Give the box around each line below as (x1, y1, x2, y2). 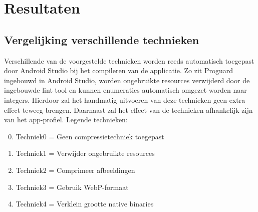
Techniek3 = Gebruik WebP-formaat (16, 181, 129, 192)
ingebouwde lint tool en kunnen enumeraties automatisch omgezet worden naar (4, 85, 247, 95)
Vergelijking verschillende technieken (4, 32, 199, 47)
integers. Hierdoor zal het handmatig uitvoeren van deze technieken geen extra (4, 94, 245, 105)
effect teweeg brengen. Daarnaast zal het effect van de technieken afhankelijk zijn (4, 104, 253, 115)
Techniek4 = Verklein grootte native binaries (16, 198, 154, 209)
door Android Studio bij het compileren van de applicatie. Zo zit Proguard (4, 65, 233, 76)
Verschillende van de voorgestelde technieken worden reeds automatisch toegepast (4, 55, 254, 66)
